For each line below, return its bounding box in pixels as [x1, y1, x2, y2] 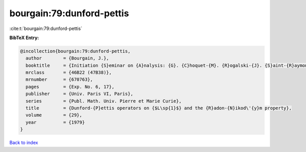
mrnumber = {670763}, [25, 77, 93, 82]
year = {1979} [25, 119, 85, 125]
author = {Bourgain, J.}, [25, 55, 109, 61]
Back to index [9, 140, 38, 146]
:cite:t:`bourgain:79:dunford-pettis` [9, 25, 83, 32]
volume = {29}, [25, 112, 83, 118]
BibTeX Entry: [9, 35, 39, 41]
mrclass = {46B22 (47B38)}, [25, 70, 112, 76]
